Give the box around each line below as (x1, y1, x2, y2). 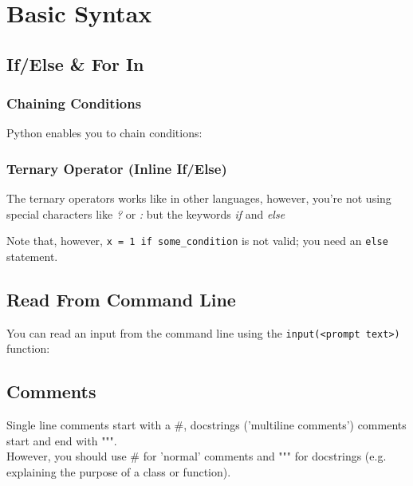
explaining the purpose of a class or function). (6, 464, 231, 480)
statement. (6, 248, 58, 265)
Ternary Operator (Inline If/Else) (6, 158, 227, 178)
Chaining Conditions (6, 93, 142, 113)
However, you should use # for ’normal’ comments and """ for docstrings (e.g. (6, 448, 387, 464)
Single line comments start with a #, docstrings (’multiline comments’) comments (6, 417, 407, 433)
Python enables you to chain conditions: (6, 124, 203, 141)
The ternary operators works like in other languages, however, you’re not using (6, 190, 391, 207)
